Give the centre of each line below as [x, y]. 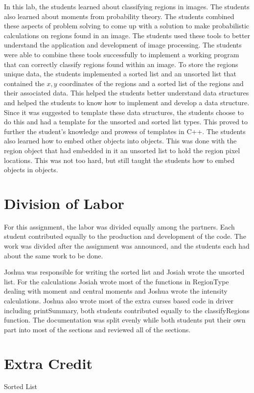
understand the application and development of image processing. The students [123, 45]
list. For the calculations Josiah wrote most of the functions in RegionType [116, 281]
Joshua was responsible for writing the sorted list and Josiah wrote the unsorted [124, 272]
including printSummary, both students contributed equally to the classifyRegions [127, 310]
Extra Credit [48, 363]
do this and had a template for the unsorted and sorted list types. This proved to [126, 122]
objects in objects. [31, 170]
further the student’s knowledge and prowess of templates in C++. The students [125, 131]
